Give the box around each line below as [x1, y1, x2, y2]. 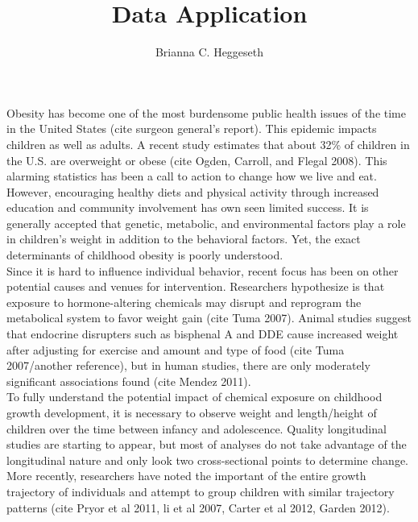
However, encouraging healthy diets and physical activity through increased [6, 183, 379, 200]
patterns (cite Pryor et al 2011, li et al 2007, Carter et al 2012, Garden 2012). [6, 499, 390, 516]
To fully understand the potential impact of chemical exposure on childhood [6, 388, 383, 405]
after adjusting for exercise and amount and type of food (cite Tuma [6, 341, 345, 358]
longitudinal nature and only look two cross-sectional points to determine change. [6, 451, 408, 468]
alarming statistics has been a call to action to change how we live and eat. [6, 168, 377, 184]
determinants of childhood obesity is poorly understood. [6, 246, 283, 263]
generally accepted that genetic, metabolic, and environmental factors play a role [6, 214, 406, 231]
